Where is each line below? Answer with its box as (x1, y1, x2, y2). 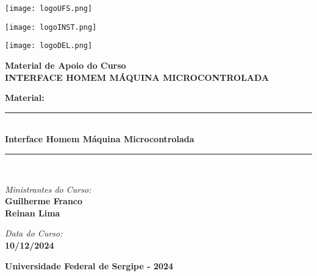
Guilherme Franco (5, 195, 83, 207)
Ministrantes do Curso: (5, 182, 91, 195)
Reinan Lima (5, 206, 60, 219)
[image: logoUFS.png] (5, 4, 93, 13)
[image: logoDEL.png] (5, 41, 93, 50)
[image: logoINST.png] (5, 22, 97, 32)
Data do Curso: (5, 227, 63, 240)
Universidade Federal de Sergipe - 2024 (5, 259, 174, 272)
